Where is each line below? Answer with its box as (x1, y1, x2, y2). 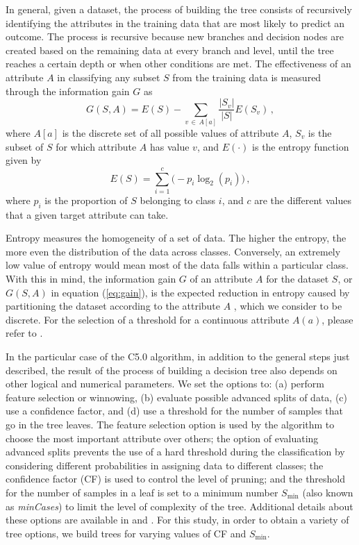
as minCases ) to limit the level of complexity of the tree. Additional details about (6, 498, 353, 513)
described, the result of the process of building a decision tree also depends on (6, 362, 337, 377)
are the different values (254, 192, 351, 207)
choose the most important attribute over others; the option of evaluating (6, 430, 319, 445)
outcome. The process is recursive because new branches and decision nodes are (6, 29, 344, 44)
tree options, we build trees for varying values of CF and (6, 526, 247, 540)
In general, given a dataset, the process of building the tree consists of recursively (6, 2, 352, 16)
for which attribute (56, 139, 137, 153)
